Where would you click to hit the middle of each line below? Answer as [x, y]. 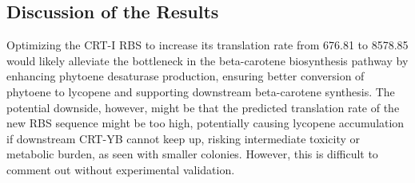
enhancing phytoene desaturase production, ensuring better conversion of [186, 76]
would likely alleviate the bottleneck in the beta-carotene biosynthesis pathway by [207, 60]
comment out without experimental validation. [121, 169]
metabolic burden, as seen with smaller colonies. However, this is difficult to [192, 154]
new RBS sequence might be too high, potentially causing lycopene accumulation [206, 123]
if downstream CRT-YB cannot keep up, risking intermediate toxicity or [184, 138]
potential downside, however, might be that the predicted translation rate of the [203, 107]
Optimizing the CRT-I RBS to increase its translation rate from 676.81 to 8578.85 [207, 45]
